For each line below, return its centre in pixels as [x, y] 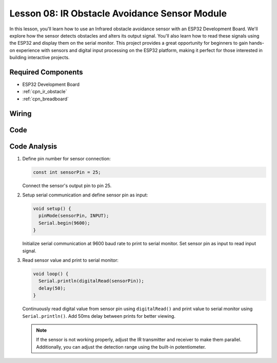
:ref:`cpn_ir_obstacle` [45, 92]
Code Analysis [33, 146]
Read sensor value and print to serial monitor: [71, 260]
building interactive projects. [39, 58]
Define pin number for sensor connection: [67, 158]
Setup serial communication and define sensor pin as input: [85, 195]
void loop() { [51, 274]
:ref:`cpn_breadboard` [46, 99]
